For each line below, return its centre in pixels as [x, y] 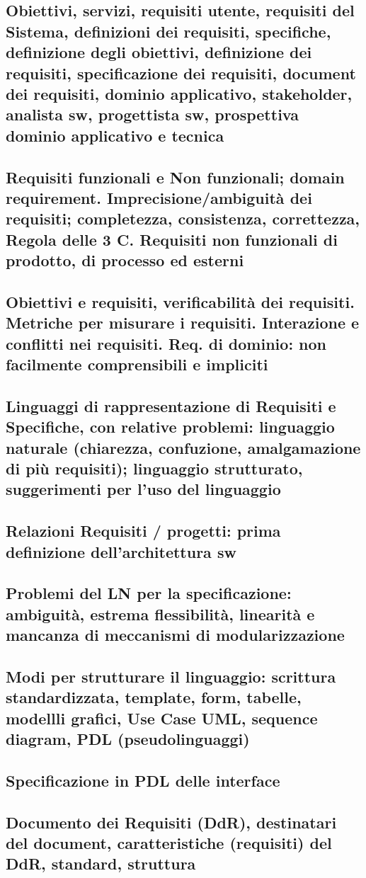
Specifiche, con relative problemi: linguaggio [170, 427]
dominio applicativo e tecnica [115, 135]
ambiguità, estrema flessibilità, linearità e [160, 614]
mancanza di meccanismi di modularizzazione [175, 635]
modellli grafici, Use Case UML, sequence [162, 718]
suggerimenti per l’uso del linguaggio [143, 489]
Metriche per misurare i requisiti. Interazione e [183, 323]
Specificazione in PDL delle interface [143, 780]
